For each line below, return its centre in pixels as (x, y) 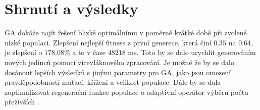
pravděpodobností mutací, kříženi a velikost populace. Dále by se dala (113, 82)
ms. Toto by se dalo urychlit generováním (192, 52)
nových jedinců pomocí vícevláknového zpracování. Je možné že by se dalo (119, 62)
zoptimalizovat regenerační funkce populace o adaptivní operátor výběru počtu (126, 92)
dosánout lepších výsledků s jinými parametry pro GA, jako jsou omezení (118, 72)
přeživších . (22, 102)
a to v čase (89, 52)
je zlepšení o (23, 52)
